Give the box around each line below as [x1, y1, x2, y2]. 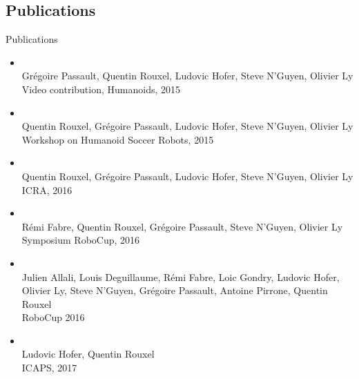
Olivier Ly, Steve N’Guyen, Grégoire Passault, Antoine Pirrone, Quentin [21, 283, 328, 298]
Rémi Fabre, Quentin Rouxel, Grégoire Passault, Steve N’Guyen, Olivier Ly [21, 219, 343, 233]
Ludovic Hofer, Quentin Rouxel [21, 347, 155, 361]
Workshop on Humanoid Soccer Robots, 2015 [21, 132, 214, 146]
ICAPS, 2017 [21, 360, 77, 375]
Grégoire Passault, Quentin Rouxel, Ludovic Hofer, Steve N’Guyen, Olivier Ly [21, 68, 353, 83]
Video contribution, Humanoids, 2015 [21, 81, 181, 96]
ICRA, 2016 [21, 182, 72, 197]
